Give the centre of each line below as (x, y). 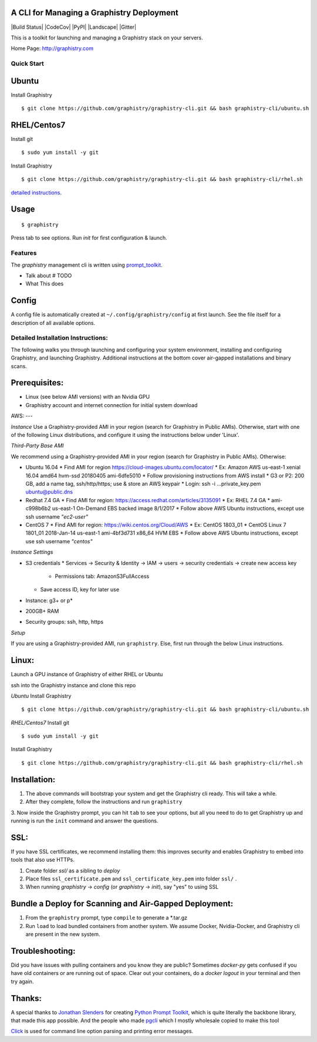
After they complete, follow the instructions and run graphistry (104, 802)
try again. (22, 982)
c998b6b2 (38, 509)
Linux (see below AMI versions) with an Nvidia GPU (87, 397)
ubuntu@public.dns (49, 492)
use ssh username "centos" (59, 541)
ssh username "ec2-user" (57, 516)
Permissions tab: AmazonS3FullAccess (102, 576)
